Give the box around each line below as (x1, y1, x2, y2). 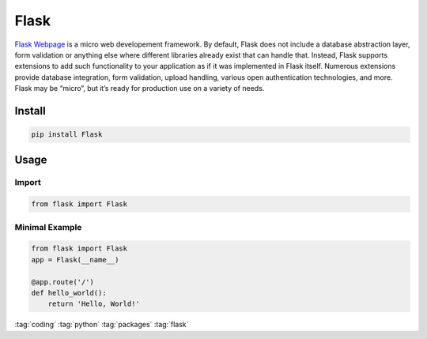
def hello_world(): (31, 288, 107, 297)
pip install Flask (31, 130, 103, 139)
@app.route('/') (31, 277, 95, 286)
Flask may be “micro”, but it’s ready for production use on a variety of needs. (14, 84, 265, 93)
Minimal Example (14, 221, 82, 232)
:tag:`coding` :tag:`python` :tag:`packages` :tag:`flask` (14, 320, 189, 330)
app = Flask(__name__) (31, 255, 119, 264)
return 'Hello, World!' (47, 299, 140, 308)
